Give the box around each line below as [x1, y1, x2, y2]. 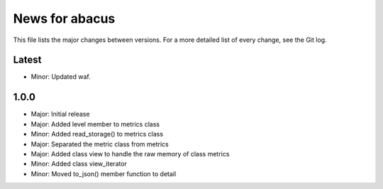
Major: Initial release [30, 110, 90, 119]
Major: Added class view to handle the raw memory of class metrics [30, 149, 230, 158]
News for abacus [13, 11, 116, 26]
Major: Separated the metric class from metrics [30, 139, 170, 148]
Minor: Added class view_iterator [30, 160, 128, 168]
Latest [13, 54, 42, 66]
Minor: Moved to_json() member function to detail [30, 169, 177, 178]
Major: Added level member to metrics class [30, 119, 160, 128]
